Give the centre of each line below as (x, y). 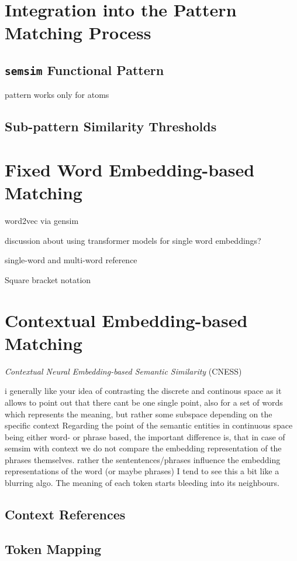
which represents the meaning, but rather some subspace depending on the (139, 414)
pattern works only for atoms (57, 95)
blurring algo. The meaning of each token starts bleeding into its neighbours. (142, 483)
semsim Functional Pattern (84, 69)
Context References (65, 514)
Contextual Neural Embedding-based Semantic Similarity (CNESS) (123, 371)
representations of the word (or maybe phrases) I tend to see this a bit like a (142, 471)
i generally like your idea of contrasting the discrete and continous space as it (143, 391)
